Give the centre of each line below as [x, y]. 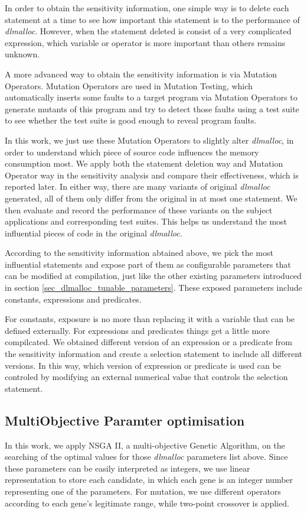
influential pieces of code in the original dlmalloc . [94, 233]
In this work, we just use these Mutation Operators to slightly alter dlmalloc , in [149, 140]
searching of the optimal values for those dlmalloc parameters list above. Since [146, 457]
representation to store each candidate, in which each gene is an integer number [149, 480]
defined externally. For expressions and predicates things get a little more [137, 330]
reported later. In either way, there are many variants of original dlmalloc [138, 186]
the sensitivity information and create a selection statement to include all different [154, 354]
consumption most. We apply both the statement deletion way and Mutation [144, 163]
